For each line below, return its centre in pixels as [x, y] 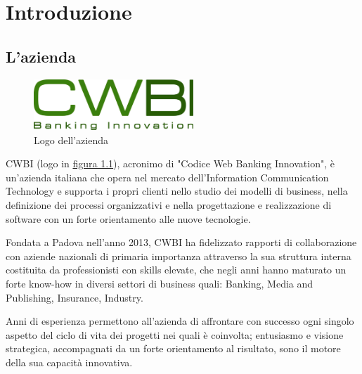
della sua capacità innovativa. [69, 362]
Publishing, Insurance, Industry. [75, 297]
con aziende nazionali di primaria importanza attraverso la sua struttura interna [179, 256]
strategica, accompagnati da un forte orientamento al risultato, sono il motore [173, 348]
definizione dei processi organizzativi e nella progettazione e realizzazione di [169, 204]
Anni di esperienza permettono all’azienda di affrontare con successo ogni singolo [180, 321]
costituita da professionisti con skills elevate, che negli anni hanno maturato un [176, 270]
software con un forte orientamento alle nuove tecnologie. [128, 218]
